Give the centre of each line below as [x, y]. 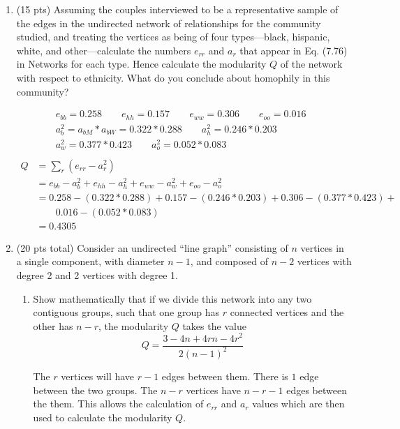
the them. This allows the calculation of [118, 404]
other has [53, 325]
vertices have [213, 390]
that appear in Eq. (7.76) [294, 50]
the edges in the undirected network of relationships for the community [169, 23]
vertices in [322, 247]
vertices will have [98, 376]
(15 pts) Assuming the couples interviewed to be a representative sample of [177, 9]
